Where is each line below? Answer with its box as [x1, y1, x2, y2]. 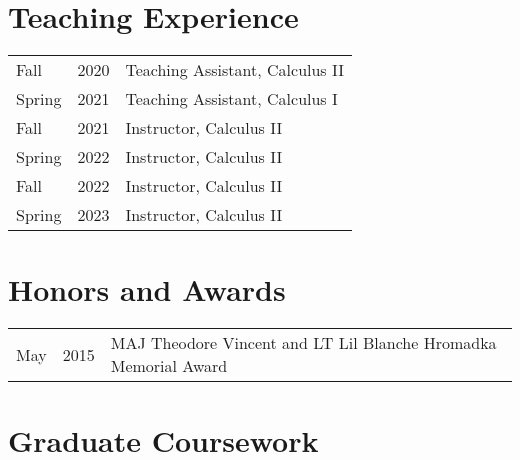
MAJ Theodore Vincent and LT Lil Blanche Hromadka [110, 331, 497, 355]
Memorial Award [110, 354, 228, 378]
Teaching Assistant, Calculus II [125, 58, 344, 82]
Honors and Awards [8, 269, 286, 310]
